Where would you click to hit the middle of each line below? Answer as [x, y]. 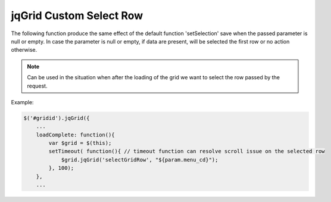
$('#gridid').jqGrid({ [57, 118]
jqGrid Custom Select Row [77, 15]
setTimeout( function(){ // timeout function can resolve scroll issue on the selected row [187, 151]
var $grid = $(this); [80, 143]
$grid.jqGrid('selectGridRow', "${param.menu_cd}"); [140, 160]
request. [37, 86]
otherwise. [24, 50]
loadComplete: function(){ [76, 135]
